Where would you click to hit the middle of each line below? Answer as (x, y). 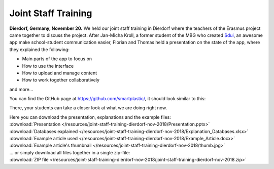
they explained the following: (39, 49)
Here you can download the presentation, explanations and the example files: (90, 117)
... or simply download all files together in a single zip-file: (70, 152)
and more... (21, 89)
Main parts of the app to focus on (57, 59)
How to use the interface (48, 66)
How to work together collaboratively (61, 80)
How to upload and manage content (60, 73)
